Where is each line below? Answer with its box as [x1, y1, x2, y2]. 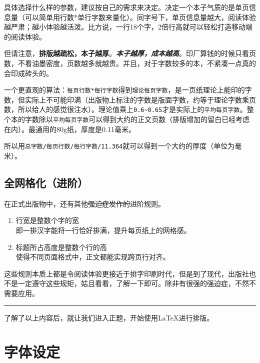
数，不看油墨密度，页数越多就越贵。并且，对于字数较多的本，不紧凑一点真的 [4, 57, 256, 68]
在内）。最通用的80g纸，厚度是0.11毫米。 [4, 123, 135, 134]
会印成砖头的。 [4, 67, 53, 78]
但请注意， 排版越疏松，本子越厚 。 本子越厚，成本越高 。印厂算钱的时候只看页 [4, 48, 256, 58]
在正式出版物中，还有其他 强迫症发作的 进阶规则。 [4, 198, 165, 208]
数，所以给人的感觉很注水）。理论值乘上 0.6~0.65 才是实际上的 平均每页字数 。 [4, 104, 247, 114]
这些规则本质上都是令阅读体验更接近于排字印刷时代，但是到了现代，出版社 [4, 268, 249, 278]
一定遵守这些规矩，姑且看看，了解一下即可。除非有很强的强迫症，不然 [17, 278, 249, 288]
